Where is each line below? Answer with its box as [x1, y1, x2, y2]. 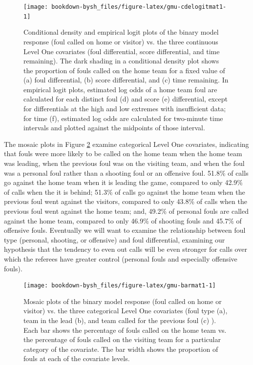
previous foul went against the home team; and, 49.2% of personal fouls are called [4, 206, 249, 216]
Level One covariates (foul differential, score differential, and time [23, 46, 220, 56]
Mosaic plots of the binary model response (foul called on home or [23, 296, 222, 306]
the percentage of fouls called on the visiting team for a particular [23, 334, 221, 345]
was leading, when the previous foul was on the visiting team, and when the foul [4, 158, 245, 168]
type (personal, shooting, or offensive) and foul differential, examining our [4, 234, 225, 244]
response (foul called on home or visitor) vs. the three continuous [23, 36, 218, 46]
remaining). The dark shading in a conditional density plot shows [23, 56, 219, 66]
